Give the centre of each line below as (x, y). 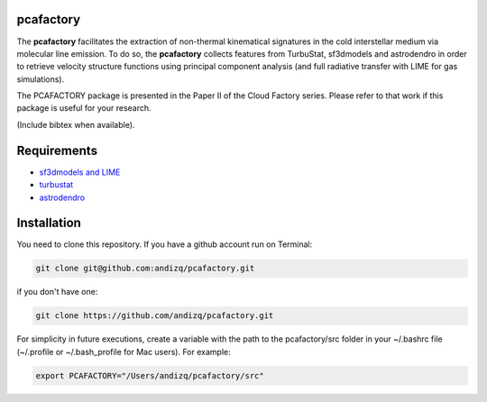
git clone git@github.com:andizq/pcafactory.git (145, 269)
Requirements (57, 150)
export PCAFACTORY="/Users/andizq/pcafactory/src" (150, 375)
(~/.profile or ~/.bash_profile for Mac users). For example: (124, 352)
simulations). (41, 79)
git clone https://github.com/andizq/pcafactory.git (155, 316)
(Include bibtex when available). (76, 124)
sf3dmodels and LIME (80, 172)
